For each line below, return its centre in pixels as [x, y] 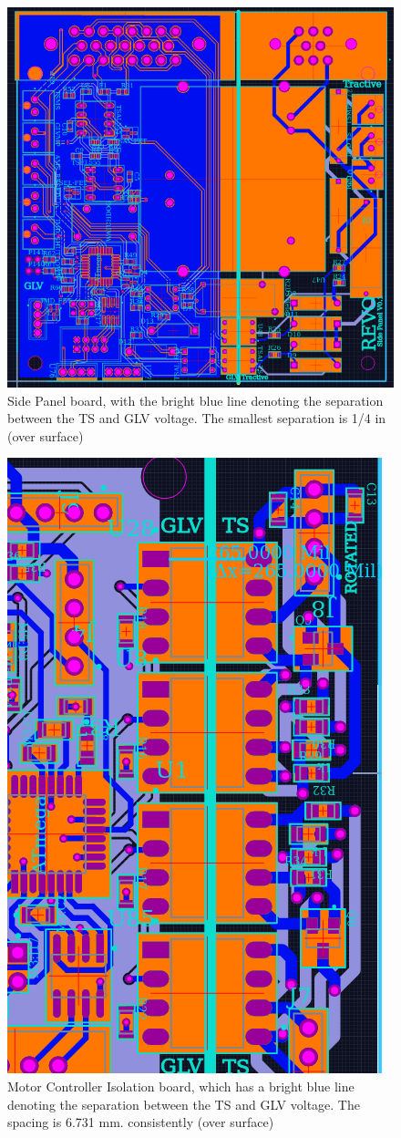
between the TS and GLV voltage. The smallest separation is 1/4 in [197, 418]
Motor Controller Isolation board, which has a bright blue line [181, 1086]
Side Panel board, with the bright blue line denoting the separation [195, 400]
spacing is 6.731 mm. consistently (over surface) [141, 1122]
